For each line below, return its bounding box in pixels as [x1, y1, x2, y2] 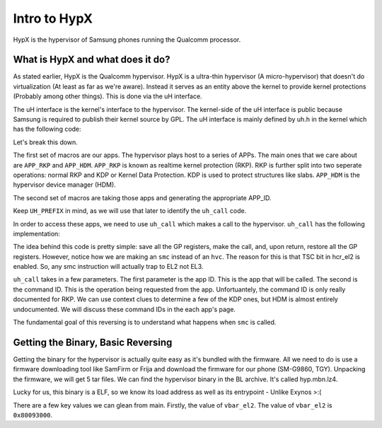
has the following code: [13, 125, 81, 134]
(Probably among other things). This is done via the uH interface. [13, 92, 202, 100]
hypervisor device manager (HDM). [13, 180, 116, 189]
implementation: [13, 229, 60, 238]
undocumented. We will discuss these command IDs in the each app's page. [13, 305, 236, 313]
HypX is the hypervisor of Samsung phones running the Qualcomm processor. [13, 35, 241, 44]
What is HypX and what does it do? [13, 54, 170, 66]
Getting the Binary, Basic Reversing [13, 336, 173, 348]
